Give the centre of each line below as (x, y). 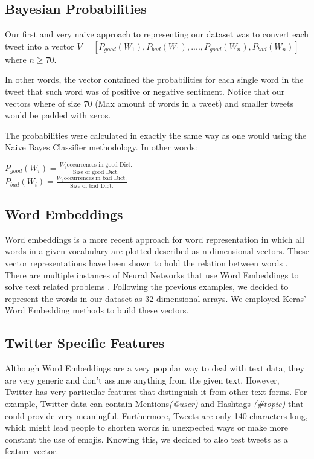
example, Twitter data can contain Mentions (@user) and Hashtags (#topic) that (154, 403)
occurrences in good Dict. (100, 165)
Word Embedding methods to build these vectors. (97, 310)
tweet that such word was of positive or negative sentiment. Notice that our (145, 91)
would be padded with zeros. (58, 115)
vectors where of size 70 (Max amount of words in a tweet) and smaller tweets (149, 103)
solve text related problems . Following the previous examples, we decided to (147, 287)
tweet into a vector (40, 46)
